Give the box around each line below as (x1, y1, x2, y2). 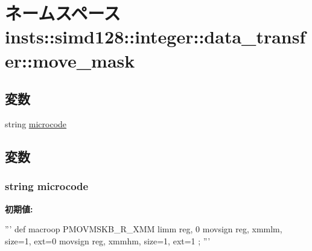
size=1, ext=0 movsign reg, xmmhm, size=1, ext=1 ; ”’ (5, 234, 211, 247)
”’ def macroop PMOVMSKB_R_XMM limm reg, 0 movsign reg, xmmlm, (5, 223, 282, 235)
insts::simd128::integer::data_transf (5, 24, 306, 49)
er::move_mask (5, 48, 135, 72)
